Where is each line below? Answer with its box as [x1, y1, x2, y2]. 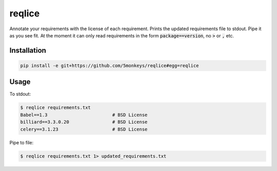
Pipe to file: [9, 139, 33, 145]
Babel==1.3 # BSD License [20, 112, 148, 118]
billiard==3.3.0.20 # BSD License [20, 119, 148, 125]
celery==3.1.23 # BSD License [20, 126, 148, 132]
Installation [9, 46, 46, 55]
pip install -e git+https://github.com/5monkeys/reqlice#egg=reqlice [20, 62, 199, 69]
